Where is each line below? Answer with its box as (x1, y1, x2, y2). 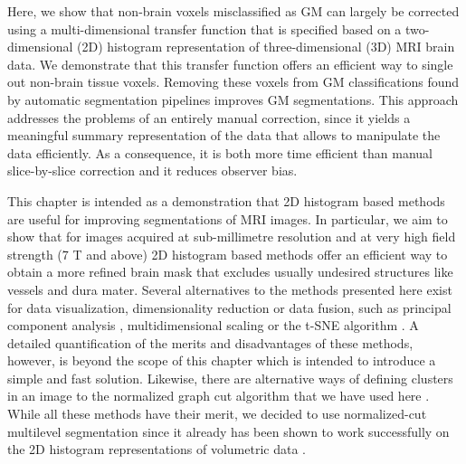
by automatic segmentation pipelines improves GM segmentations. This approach (7, 90, 459, 109)
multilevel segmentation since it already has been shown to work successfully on (7, 421, 450, 440)
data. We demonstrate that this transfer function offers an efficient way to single (7, 54, 453, 73)
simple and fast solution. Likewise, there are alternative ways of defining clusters (7, 368, 453, 387)
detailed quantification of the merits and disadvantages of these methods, (7, 333, 414, 352)
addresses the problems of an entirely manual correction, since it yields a (7, 108, 411, 127)
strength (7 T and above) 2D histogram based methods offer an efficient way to (7, 244, 448, 263)
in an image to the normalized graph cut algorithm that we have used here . (7, 386, 430, 405)
